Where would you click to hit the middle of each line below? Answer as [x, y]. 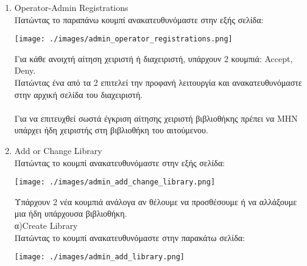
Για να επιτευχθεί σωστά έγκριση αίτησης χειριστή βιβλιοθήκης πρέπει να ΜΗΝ [156, 118]
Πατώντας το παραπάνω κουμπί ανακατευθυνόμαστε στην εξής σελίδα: [139, 19]
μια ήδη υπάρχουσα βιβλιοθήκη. [71, 213]
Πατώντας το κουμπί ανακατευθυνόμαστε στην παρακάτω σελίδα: [129, 237]
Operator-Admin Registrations [71, 7]
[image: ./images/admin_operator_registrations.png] [123, 39]
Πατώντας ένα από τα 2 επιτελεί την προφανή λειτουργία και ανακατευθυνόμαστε [158, 82]
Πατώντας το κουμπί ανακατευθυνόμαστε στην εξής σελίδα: [120, 162]
